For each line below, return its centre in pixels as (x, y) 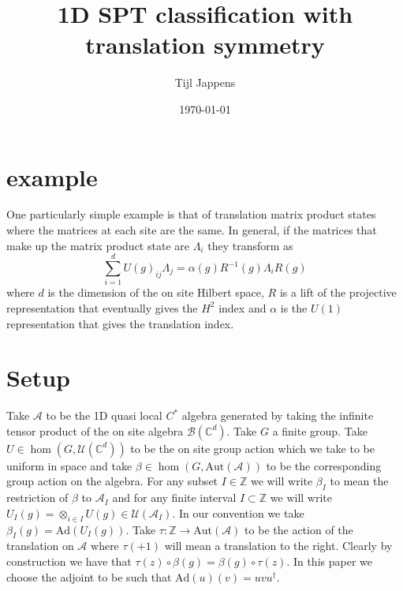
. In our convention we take (238, 512)
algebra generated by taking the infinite (278, 415)
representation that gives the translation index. (120, 323)
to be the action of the (299, 529)
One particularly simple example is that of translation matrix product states (191, 214)
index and (243, 307)
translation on (40, 546)
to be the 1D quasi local (104, 415)
